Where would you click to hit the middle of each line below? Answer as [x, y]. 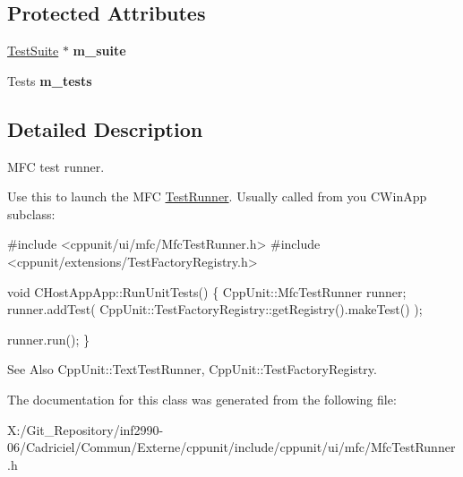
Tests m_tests [50, 80]
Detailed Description [105, 128]
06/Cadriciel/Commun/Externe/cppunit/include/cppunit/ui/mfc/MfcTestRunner [231, 447]
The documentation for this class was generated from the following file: [202, 399]
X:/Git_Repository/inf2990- [86, 429]
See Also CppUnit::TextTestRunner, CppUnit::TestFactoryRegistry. [192, 369]
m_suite [99, 51]
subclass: [31, 213]
